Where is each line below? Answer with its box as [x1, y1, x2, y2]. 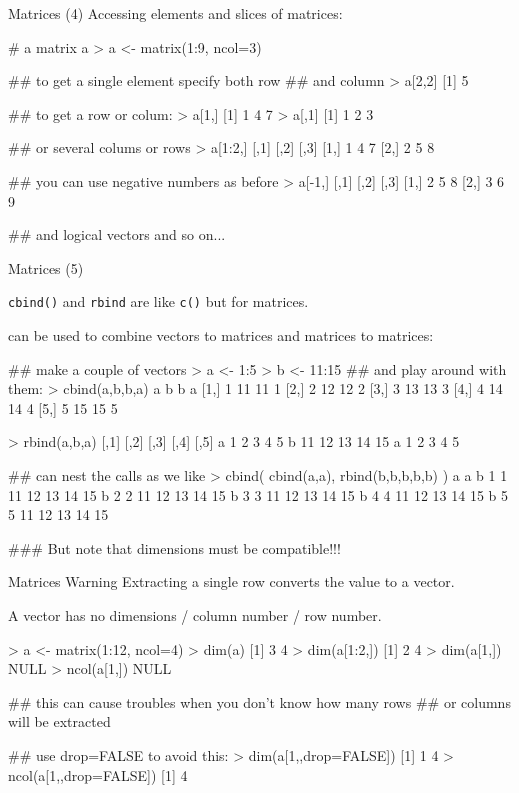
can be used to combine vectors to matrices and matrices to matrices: [8, 325, 434, 345]
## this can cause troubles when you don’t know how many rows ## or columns [8, 691, 511, 712]
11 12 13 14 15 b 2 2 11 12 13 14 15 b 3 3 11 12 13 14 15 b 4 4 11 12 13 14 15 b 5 [8, 484, 508, 505]
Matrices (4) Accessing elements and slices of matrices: [8, 3, 343, 23]
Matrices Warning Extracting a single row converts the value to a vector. [8, 571, 455, 592]
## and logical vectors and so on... [8, 224, 226, 245]
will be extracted [8, 711, 111, 732]
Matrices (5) [8, 257, 84, 278]
